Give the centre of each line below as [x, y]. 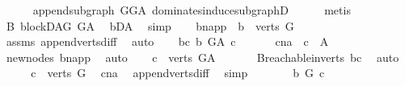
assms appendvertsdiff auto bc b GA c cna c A [167, 41]
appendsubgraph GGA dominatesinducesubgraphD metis [192, 10]
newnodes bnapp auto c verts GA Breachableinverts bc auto [202, 57]
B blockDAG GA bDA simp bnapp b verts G [150, 25]
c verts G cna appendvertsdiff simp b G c [178, 73]
